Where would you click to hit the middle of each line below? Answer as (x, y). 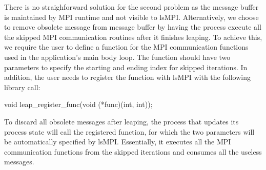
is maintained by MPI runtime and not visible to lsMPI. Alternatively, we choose (131, 17)
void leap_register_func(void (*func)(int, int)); (78, 104)
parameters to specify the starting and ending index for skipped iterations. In (126, 67)
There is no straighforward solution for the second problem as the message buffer (131, 7)
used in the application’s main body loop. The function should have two (117, 57)
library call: (22, 87)
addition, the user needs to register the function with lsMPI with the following (127, 77)
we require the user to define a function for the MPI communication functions (126, 47)
